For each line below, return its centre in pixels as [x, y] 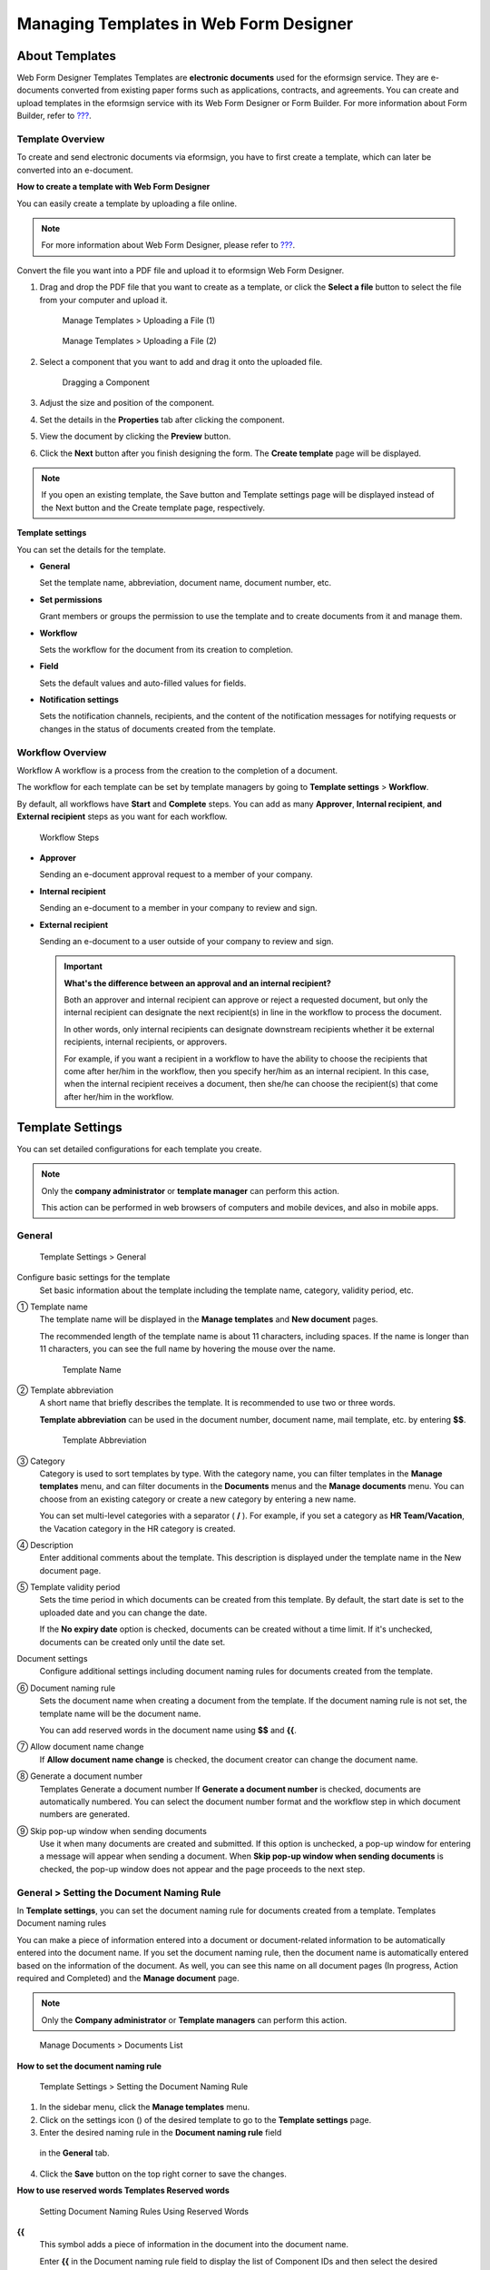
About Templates [67, 56]
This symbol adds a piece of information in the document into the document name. [194, 2245]
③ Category [41, 1461]
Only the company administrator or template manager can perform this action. [191, 1190]
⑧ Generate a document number [80, 1776]
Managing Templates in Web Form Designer [185, 24]
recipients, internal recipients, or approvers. [146, 1042]
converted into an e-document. [75, 170]
